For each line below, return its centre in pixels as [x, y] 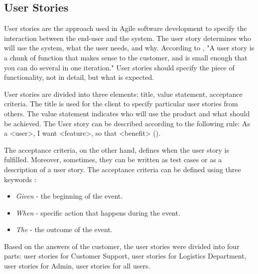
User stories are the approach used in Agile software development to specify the [126, 28]
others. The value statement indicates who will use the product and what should [127, 113]
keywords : [20, 179]
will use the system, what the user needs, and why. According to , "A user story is [129, 48]
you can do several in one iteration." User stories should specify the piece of [119, 67]
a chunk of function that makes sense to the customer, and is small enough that [126, 57]
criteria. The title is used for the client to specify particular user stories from [121, 104]
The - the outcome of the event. [64, 229]
